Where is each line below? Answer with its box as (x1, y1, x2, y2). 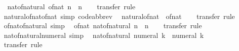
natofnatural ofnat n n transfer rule (7, 1, 135, 11)
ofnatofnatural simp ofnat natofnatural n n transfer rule (3, 20, 202, 31)
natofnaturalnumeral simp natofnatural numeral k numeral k (3, 30, 204, 40)
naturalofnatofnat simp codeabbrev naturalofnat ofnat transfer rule (3, 11, 235, 21)
